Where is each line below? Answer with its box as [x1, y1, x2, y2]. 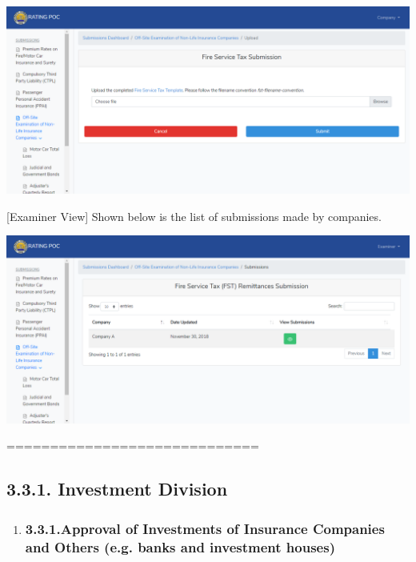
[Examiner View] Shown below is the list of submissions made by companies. [6, 207, 382, 224]
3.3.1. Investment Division [6, 476, 228, 501]
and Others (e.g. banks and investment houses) [25, 536, 335, 556]
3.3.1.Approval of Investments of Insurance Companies [25, 518, 385, 538]
